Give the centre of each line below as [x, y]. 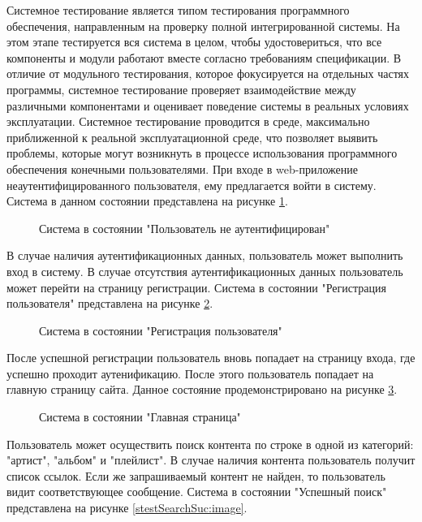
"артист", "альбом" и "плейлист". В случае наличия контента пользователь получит [211, 460]
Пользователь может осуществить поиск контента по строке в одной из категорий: [210, 444]
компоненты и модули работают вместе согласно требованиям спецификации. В [204, 57]
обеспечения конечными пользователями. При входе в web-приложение [182, 168]
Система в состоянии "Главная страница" [140, 417]
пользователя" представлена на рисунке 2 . [110, 303]
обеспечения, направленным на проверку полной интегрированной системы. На [203, 26]
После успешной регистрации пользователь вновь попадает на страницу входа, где [211, 358]
